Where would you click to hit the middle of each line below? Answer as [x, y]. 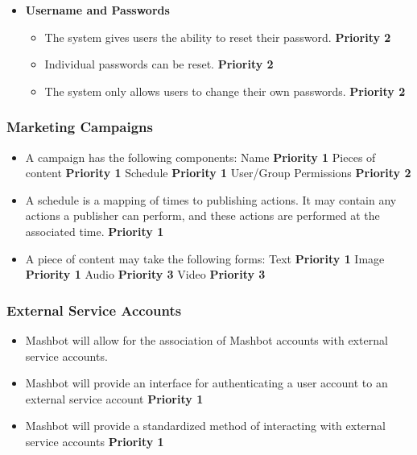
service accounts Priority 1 [95, 441]
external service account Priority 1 [114, 398]
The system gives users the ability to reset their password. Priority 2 [218, 37]
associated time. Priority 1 [95, 231]
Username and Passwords [97, 10]
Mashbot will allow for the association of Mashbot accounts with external [206, 339]
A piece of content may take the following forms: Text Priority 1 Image [205, 258]
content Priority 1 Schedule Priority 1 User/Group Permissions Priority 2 [218, 173]
